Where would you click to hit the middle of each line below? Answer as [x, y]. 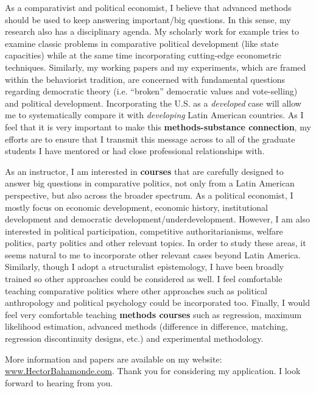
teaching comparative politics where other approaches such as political [136, 290]
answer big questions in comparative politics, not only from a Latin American [150, 183]
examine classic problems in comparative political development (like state [142, 43]
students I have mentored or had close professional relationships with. [135, 151]
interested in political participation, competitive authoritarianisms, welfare [144, 231]
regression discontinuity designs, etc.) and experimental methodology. [134, 338]
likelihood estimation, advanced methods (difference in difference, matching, [146, 326]
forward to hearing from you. [59, 382]
